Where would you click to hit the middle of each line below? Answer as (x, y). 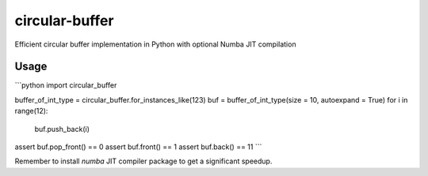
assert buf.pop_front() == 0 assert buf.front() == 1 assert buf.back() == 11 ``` (138, 147)
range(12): (31, 111)
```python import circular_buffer (66, 85)
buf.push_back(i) (62, 129)
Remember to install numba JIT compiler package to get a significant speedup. (143, 161)
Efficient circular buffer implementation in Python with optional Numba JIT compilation (155, 44)
